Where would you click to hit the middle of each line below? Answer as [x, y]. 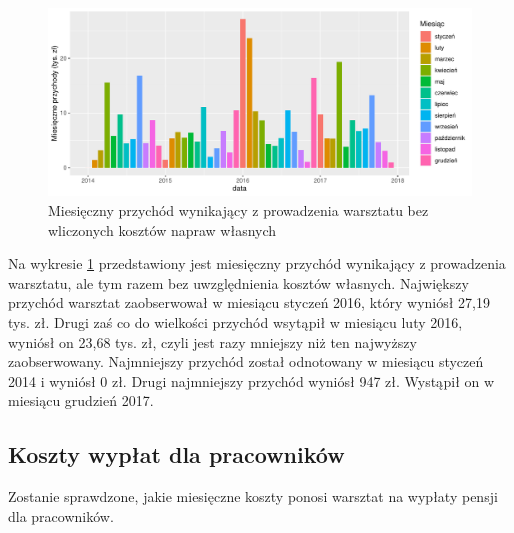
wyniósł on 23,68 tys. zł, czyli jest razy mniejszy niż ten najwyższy [212, 341]
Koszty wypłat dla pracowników [176, 454]
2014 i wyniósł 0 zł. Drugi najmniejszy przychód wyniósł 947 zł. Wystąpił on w [251, 380]
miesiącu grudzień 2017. [81, 400]
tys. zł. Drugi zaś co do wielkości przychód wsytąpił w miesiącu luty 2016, [235, 321]
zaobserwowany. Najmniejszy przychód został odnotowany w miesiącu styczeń [246, 361]
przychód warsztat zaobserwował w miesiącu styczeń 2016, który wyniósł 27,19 [249, 302]
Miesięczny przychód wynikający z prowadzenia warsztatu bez [238, 209]
